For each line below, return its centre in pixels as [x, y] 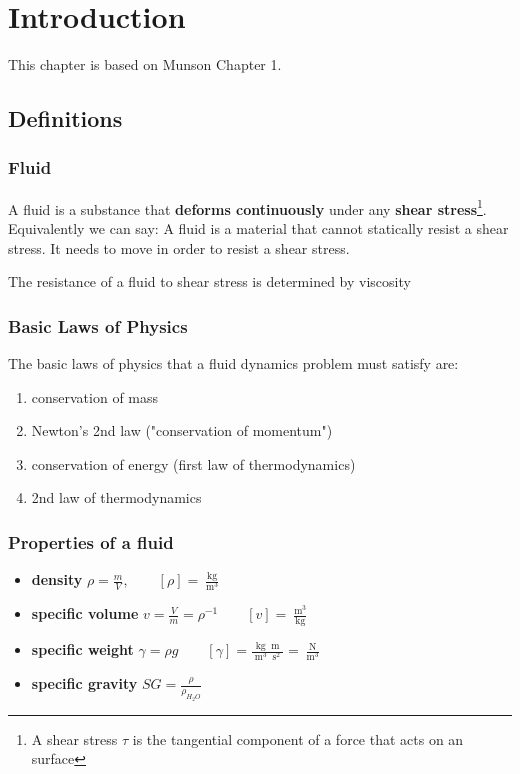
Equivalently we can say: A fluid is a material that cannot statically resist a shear [258, 227]
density [57, 579]
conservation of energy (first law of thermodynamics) [193, 463]
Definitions [65, 118]
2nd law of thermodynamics [116, 497]
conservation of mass [95, 396]
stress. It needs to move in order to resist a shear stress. [179, 247]
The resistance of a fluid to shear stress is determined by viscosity [209, 281]
